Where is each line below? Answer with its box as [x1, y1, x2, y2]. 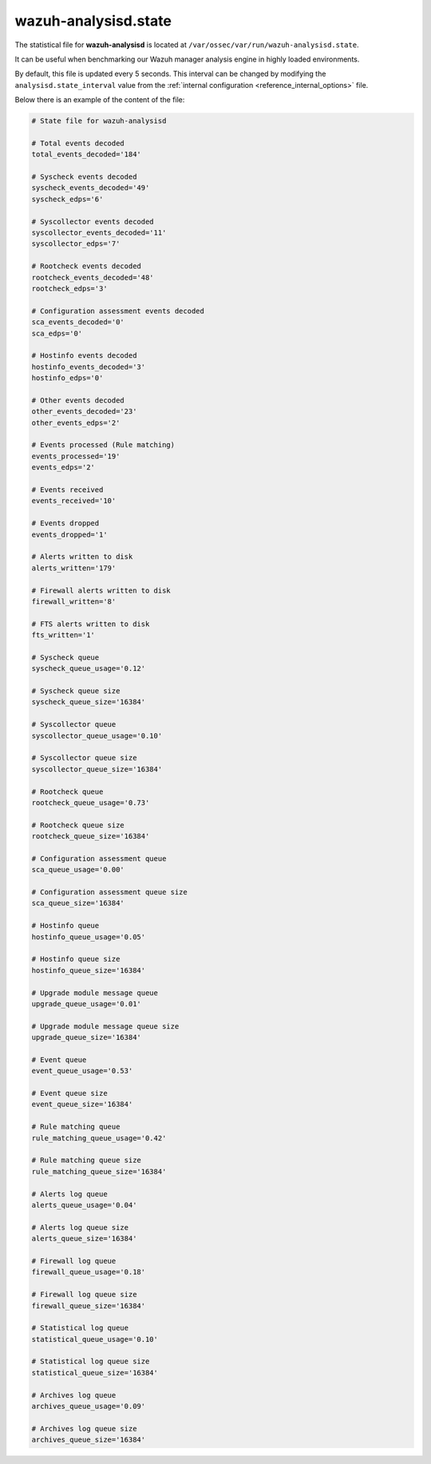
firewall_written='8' [31, 597, 117, 606]
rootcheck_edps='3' [31, 284, 108, 293]
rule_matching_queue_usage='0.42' [31, 1133, 167, 1142]
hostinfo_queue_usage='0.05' [31, 932, 146, 942]
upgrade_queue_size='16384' [31, 1033, 141, 1042]
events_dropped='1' [31, 530, 108, 539]
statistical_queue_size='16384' [31, 1368, 159, 1377]
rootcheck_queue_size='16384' [31, 831, 150, 841]
